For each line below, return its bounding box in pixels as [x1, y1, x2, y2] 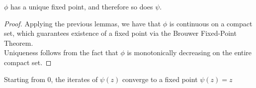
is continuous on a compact [169, 18, 253, 28]
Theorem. [4, 37, 33, 48]
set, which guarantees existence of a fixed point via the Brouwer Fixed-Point [4, 28, 237, 38]
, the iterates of [51, 74, 98, 84]
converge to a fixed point [122, 74, 198, 84]
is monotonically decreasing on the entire [127, 47, 252, 58]
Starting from [4, 74, 45, 84]
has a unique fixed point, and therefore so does [10, 1, 153, 11]
